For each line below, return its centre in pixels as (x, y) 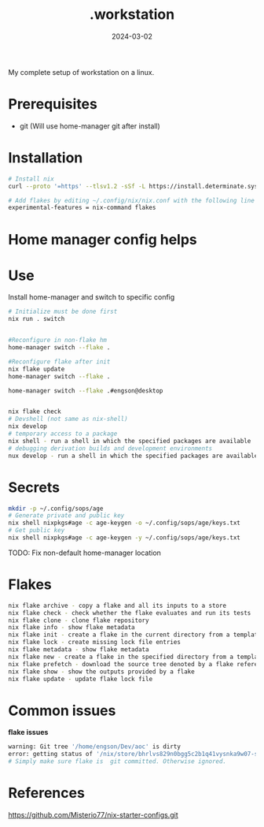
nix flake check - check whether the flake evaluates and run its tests (130, 613)
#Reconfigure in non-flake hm (58, 341)
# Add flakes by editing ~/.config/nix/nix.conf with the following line (132, 200)
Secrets (34, 487)
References (46, 793)
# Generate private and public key (66, 516)
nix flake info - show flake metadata (71, 628)
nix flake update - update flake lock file (81, 679)
